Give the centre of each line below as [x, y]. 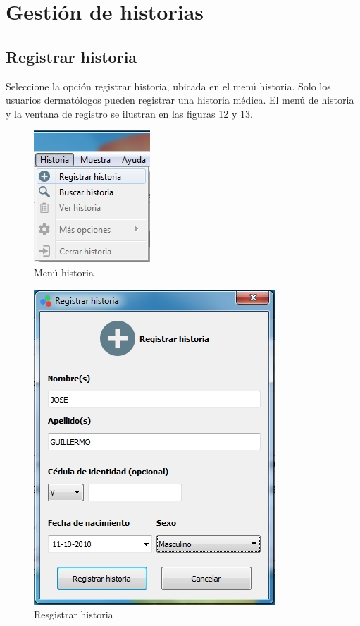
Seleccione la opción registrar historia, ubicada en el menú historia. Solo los [168, 86]
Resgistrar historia [74, 614]
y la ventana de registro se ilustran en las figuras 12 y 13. [129, 113]
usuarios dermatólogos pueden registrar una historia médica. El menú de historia [180, 100]
